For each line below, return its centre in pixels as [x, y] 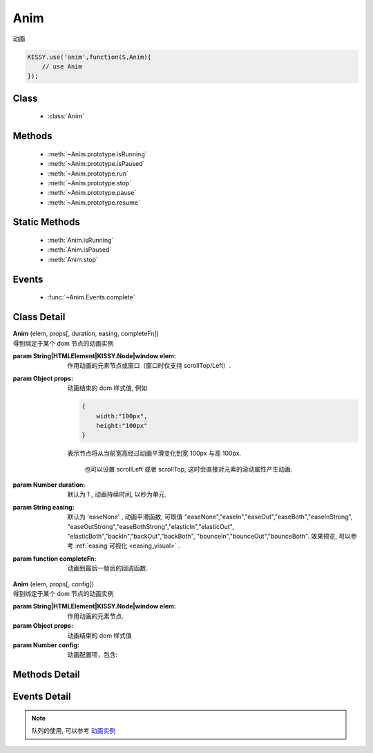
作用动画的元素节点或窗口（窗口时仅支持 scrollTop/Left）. [149, 366]
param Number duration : [49, 485]
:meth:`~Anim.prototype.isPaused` [96, 164]
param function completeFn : [55, 558]
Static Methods [47, 222]
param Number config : [46, 645]
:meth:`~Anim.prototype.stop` [89, 183]
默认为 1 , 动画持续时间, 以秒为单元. [117, 494]
